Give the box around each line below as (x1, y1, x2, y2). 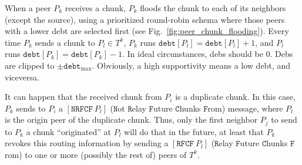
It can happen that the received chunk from (5, 90, 162, 103)
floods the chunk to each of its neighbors (140, 2, 286, 14)
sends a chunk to (35, 36, 95, 48)
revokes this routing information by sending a (5, 137, 169, 149)
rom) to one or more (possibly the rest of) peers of (5, 148, 187, 160)
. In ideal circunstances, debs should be (122, 48, 263, 60)
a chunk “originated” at (26, 125, 111, 137)
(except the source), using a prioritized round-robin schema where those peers (5, 13, 285, 25)
